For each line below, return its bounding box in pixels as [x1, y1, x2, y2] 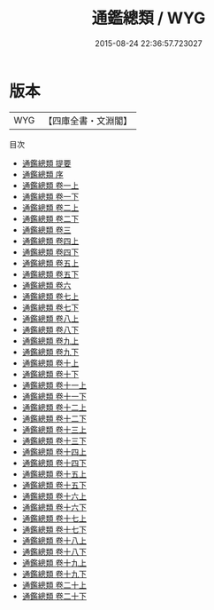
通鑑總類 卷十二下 [21, 413, 87, 424]
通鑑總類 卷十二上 [21, 401, 87, 413]
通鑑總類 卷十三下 [21, 435, 87, 446]
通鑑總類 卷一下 [21, 191, 80, 202]
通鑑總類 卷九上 [21, 335, 80, 346]
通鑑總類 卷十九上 [21, 557, 87, 568]
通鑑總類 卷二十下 [21, 590, 87, 601]
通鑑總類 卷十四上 [21, 446, 87, 457]
